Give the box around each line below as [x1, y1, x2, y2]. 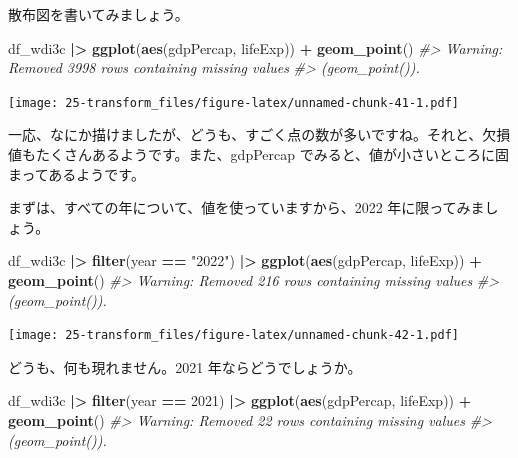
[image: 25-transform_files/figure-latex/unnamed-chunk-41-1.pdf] [8, 95, 460, 110]
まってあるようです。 [8, 163, 145, 184]
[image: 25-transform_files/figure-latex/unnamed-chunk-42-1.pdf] [8, 328, 460, 343]
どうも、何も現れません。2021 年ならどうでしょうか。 [8, 356, 362, 377]
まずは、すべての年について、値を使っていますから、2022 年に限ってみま [8, 197, 485, 218]
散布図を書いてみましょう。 [8, 4, 189, 24]
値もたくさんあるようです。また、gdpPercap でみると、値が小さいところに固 [8, 144, 510, 165]
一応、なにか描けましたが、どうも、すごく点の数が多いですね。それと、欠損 [8, 124, 511, 145]
